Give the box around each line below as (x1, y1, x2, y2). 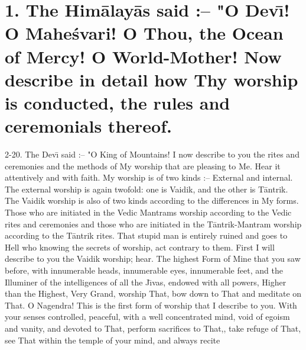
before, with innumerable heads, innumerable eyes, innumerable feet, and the (5, 264, 283, 276)
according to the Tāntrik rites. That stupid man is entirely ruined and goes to (5, 229, 288, 242)
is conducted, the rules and (5, 90, 230, 114)
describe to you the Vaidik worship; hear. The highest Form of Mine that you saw (5, 252, 301, 265)
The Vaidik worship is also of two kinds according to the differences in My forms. (5, 194, 299, 207)
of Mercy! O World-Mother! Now (5, 44, 282, 68)
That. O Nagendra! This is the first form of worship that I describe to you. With (5, 298, 297, 311)
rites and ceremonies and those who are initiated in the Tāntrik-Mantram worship (5, 217, 302, 230)
